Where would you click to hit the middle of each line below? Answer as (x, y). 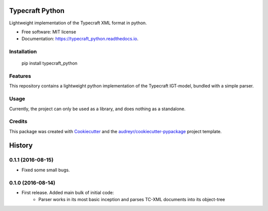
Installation (23, 52)
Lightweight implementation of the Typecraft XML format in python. (78, 23)
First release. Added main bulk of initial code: (68, 192)
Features (20, 76)
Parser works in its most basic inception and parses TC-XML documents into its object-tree (132, 200)
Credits (18, 122)
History (21, 146)
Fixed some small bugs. (46, 170)
